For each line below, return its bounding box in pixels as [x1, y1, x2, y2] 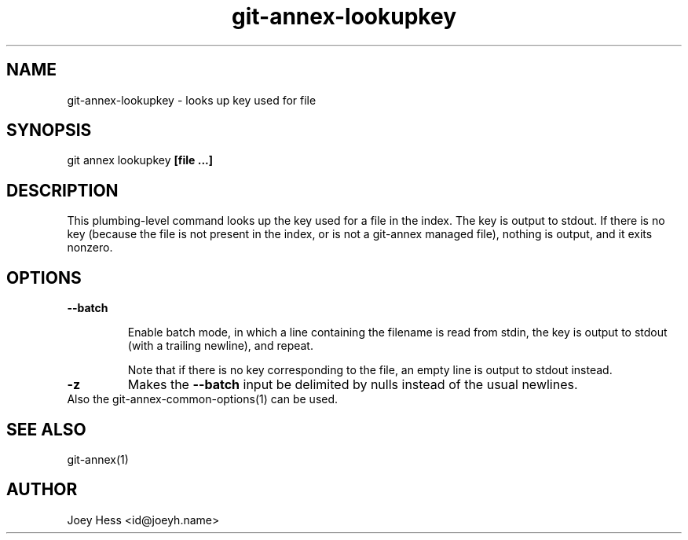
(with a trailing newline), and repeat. [127, 339, 313, 353]
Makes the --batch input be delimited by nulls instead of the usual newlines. [127, 377, 578, 393]
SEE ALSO [6, 419, 86, 439]
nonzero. [67, 241, 113, 255]
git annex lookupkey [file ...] [67, 153, 214, 167]
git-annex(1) [67, 452, 129, 466]
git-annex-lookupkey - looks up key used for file [67, 93, 317, 107]
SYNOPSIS [6, 120, 92, 141]
